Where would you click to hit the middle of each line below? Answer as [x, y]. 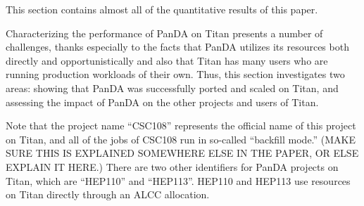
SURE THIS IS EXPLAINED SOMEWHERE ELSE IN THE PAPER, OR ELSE [182, 153]
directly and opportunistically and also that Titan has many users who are [167, 60]
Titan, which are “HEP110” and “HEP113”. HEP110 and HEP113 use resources [178, 180]
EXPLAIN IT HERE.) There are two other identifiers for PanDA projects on [172, 166]
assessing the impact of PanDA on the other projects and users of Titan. [162, 102]
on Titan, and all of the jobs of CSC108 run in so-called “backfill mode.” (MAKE [181, 139]
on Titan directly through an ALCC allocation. [108, 194]
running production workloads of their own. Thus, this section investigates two [175, 74]
